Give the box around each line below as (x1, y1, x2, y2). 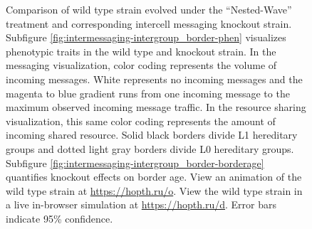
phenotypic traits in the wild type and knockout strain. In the (6, 43, 276, 58)
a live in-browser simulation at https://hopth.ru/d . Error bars (6, 197, 277, 212)
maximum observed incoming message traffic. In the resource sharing (6, 100, 306, 114)
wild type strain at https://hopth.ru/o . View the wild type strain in (6, 183, 303, 198)
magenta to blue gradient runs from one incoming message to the (6, 85, 290, 100)
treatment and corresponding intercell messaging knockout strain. (6, 16, 292, 31)
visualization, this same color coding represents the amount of (6, 113, 276, 128)
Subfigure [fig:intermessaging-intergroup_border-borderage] (6, 155, 264, 170)
